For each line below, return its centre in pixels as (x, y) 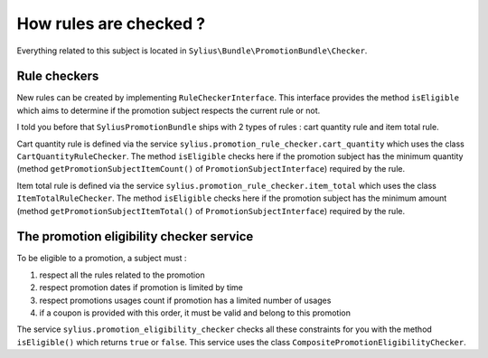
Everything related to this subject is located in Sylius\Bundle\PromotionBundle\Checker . (192, 51)
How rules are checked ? (111, 24)
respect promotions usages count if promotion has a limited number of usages (185, 300)
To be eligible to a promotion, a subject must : (102, 259)
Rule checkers (58, 76)
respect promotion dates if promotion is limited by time (141, 287)
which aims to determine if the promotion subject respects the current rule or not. (169, 110)
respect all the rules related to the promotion (122, 275)
